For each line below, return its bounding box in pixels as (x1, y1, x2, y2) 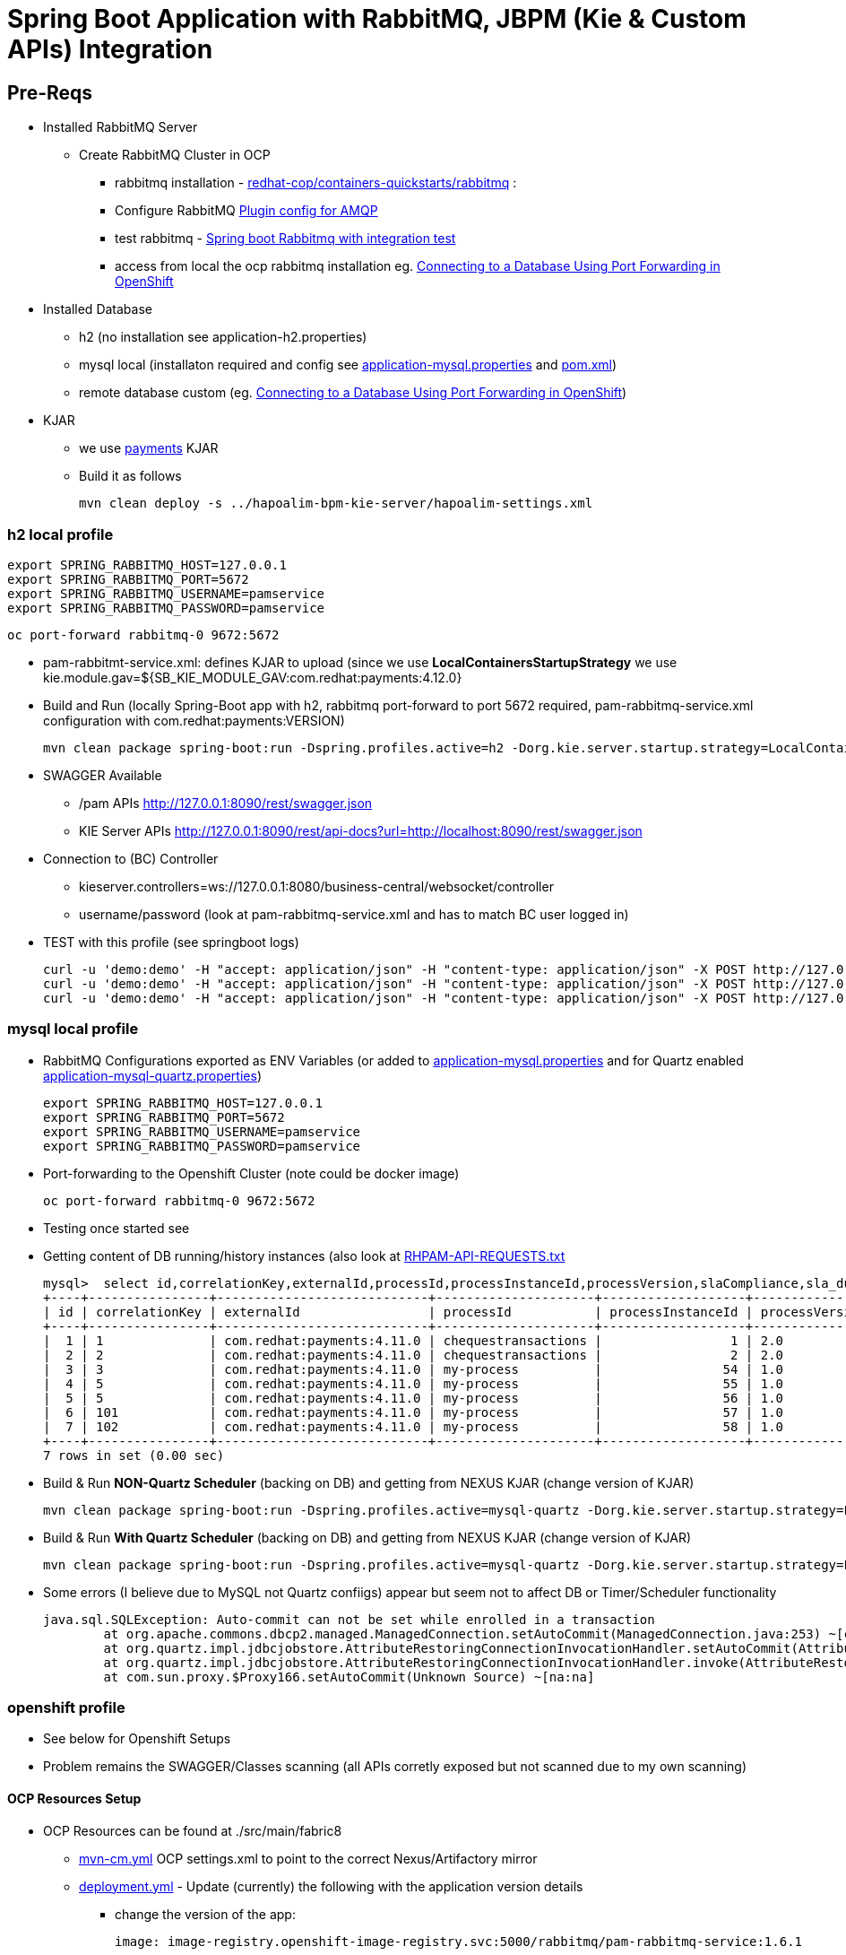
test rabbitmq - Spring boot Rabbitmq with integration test (115, 230, 456, 247)
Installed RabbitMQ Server (43, 119, 198, 135)
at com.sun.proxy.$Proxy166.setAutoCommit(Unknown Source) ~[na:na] (103, 1669, 595, 1684)
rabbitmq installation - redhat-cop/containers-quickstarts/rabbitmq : (115, 175, 517, 191)
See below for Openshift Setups (43, 1731, 231, 1747)
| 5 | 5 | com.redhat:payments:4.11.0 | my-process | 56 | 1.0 (43, 1390, 784, 1405)
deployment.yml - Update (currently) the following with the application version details (79, 1878, 583, 1894)
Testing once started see (43, 1220, 190, 1236)
